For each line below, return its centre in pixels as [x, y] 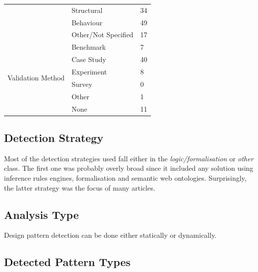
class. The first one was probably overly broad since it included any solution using [129, 168]
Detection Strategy [54, 137]
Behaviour [87, 22]
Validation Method [36, 78]
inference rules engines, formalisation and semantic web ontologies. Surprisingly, [125, 177]
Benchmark [89, 47]
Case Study [89, 59]
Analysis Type [41, 214]
